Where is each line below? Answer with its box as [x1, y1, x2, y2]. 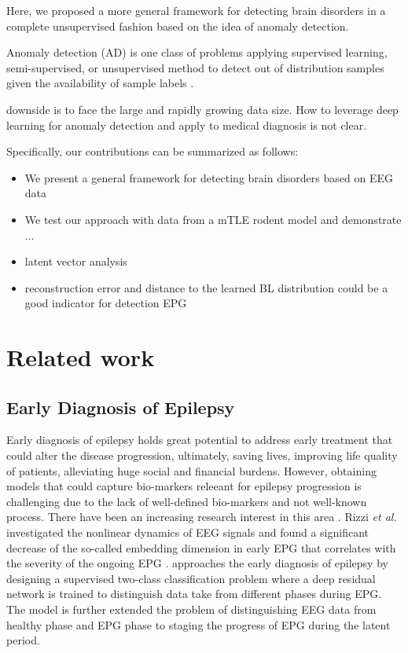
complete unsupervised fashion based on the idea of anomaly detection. [6, 17, 349, 34]
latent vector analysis [24, 253, 127, 270]
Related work [6, 341, 155, 373]
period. [6, 632, 40, 648]
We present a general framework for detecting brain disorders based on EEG [24, 169, 393, 185]
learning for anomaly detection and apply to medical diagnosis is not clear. [6, 116, 367, 133]
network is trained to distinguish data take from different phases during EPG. [6, 585, 382, 602]
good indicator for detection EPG [24, 295, 187, 311]
